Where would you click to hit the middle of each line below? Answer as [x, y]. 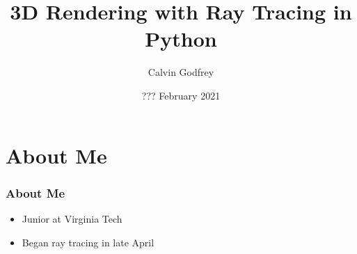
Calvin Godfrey [181, 72]
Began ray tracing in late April [88, 242]
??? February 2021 [181, 95]
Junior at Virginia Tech [72, 218]
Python [181, 39]
